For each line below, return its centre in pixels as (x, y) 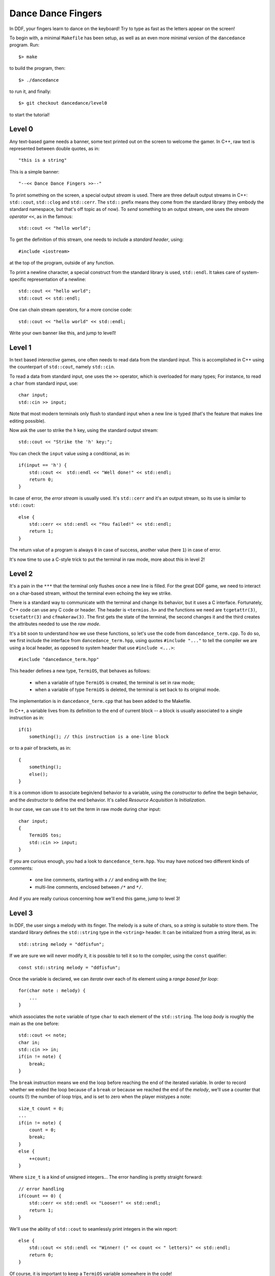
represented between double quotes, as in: (54, 149)
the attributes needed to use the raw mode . (55, 624)
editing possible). (28, 421)
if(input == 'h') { (43, 465)
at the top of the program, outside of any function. (62, 263)
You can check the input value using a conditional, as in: (70, 453)
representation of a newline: (57, 279)
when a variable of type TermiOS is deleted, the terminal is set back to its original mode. (128, 690)
